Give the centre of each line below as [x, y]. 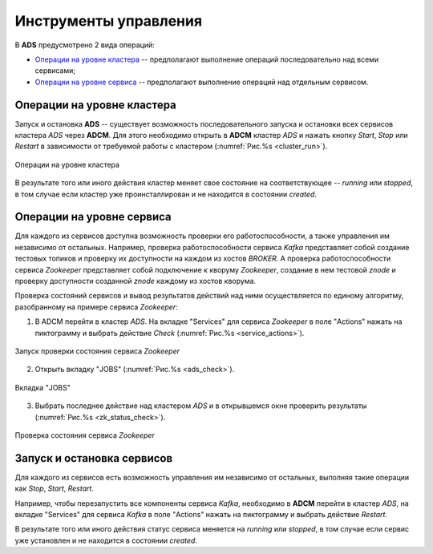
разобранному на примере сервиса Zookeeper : [96, 307]
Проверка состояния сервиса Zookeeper [85, 435]
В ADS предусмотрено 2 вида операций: [85, 45]
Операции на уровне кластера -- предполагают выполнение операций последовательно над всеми [207, 59]
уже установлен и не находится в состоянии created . [106, 540]
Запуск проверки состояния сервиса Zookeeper [97, 351]
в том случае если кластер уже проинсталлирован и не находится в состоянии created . [166, 194]
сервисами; [55, 71]
